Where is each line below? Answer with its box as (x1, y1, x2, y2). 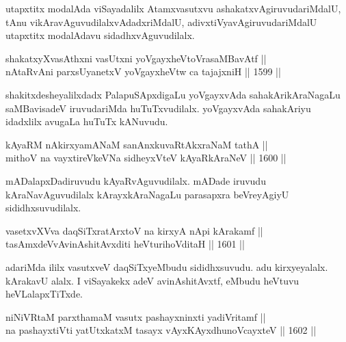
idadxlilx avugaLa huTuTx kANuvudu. (5, 114, 168, 129)
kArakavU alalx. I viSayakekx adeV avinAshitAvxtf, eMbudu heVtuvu (5, 273, 300, 287)
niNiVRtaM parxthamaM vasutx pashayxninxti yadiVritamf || (5, 309, 266, 324)
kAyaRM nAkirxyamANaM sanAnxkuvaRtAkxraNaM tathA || (5, 137, 268, 151)
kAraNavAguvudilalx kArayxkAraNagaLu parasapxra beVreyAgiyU (5, 187, 289, 201)
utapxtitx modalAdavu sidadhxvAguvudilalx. (5, 28, 195, 42)
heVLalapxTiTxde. (5, 287, 83, 301)
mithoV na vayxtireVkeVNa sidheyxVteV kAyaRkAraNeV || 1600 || (5, 150, 287, 165)
